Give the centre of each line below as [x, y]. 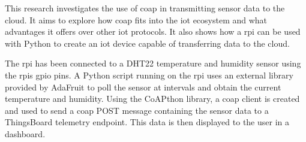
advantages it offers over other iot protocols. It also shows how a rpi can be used [153, 31]
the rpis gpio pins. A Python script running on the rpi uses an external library [149, 75]
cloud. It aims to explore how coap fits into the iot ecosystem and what [136, 19]
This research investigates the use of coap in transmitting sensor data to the [145, 8]
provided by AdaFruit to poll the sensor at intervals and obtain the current [143, 87]
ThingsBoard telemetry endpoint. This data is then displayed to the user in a [147, 122]
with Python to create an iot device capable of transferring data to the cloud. [147, 43]
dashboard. [25, 133]
